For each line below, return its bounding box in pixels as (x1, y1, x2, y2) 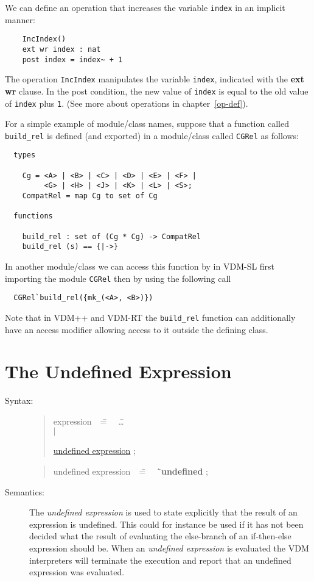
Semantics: (5, 485, 45, 498)
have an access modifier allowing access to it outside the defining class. (5, 323, 268, 336)
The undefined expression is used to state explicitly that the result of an (29, 506, 298, 519)
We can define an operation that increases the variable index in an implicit (5, 1, 285, 13)
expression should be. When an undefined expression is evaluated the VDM (29, 542, 309, 555)
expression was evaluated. (29, 566, 125, 578)
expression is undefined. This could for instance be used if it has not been (29, 517, 304, 530)
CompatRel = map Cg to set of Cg (22, 192, 158, 201)
